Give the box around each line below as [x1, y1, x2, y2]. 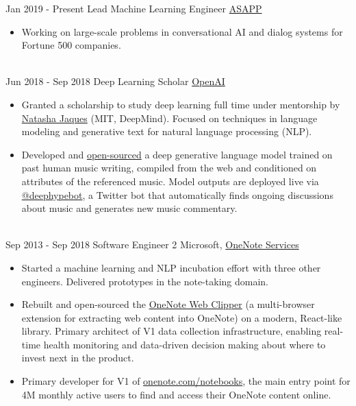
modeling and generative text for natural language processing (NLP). [21, 124, 312, 139]
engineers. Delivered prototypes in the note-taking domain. [21, 274, 269, 288]
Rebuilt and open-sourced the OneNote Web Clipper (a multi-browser [21, 297, 315, 311]
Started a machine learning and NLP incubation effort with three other [21, 260, 321, 274]
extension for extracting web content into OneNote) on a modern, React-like [21, 310, 342, 324]
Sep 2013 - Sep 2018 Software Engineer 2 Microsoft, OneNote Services [5, 237, 299, 252]
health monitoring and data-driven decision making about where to [43, 337, 326, 351]
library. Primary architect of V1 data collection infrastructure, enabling [21, 324, 322, 338]
